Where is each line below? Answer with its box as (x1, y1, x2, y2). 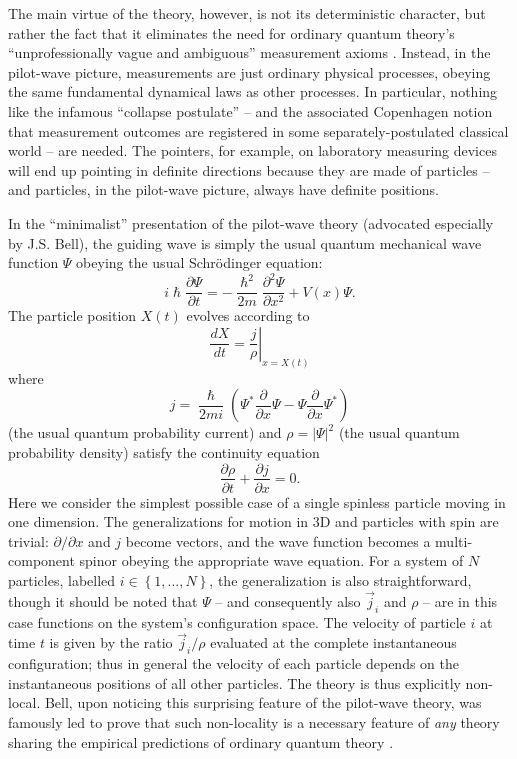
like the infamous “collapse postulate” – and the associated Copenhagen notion (8, 100, 493, 121)
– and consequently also (215, 590, 361, 611)
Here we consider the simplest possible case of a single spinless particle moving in (8, 491, 506, 512)
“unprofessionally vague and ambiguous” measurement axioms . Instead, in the (8, 42, 491, 63)
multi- (435, 530, 473, 551)
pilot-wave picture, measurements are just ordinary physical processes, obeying (8, 61, 491, 82)
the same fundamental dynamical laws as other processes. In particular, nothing (8, 81, 498, 102)
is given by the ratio (49, 632, 173, 653)
